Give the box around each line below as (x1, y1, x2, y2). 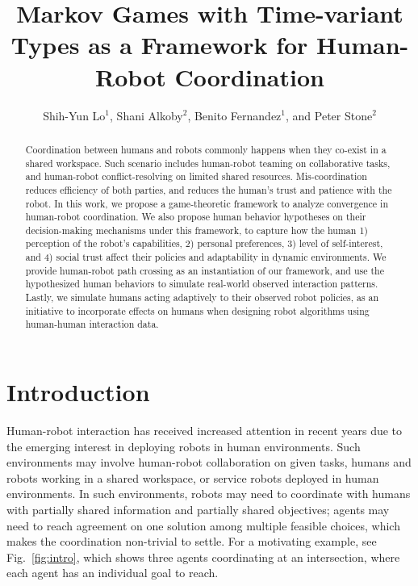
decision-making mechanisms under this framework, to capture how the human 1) (25, 223, 368, 236)
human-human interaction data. (25, 317, 159, 331)
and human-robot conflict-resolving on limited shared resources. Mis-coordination (25, 170, 367, 183)
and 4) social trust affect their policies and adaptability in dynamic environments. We (25, 250, 387, 264)
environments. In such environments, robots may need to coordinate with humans (6, 485, 411, 502)
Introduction (6, 375, 150, 408)
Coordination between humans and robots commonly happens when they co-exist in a (25, 142, 387, 156)
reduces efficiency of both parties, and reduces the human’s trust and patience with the (25, 182, 392, 196)
